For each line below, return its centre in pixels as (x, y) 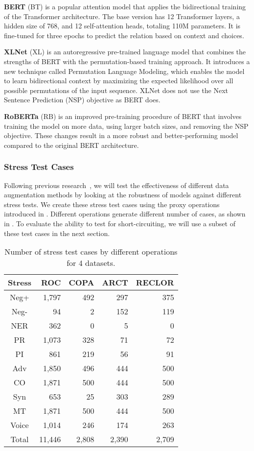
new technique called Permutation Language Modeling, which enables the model (124, 71)
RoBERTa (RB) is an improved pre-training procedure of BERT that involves (123, 116)
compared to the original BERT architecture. (71, 145)
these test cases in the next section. (57, 233)
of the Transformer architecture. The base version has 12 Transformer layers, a (122, 16)
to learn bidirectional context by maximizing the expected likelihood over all (119, 81)
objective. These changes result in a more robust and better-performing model (121, 135)
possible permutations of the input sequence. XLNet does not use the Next (116, 90)
